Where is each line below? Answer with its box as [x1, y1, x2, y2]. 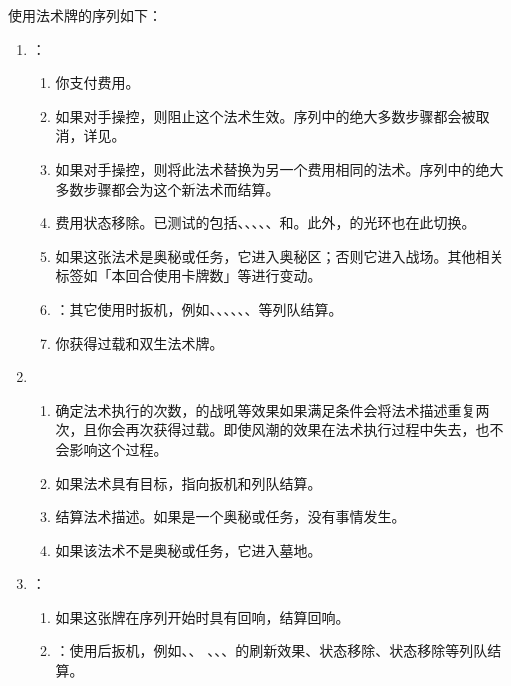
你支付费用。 [55, 72, 140, 93]
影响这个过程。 [69, 438, 168, 459]
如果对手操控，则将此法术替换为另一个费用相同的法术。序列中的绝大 [55, 158, 504, 179]
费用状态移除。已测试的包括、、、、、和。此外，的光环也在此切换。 [55, 212, 476, 233]
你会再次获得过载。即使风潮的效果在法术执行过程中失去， [97, 419, 476, 440]
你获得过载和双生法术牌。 [55, 332, 224, 353]
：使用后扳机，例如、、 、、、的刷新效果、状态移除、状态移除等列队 [55, 640, 488, 661]
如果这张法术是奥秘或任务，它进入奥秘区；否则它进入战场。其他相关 [55, 245, 504, 266]
